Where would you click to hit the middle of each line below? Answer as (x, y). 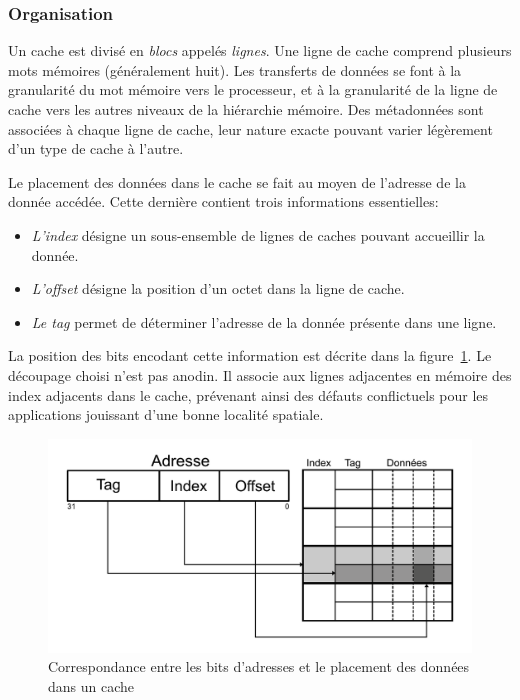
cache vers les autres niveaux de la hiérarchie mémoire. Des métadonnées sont (246, 109)
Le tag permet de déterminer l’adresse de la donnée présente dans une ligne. (264, 321)
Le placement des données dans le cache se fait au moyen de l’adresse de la (237, 181)
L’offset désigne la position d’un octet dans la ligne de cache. (218, 288)
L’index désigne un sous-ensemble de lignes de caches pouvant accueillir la (258, 234)
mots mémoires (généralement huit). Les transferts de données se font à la (235, 69)
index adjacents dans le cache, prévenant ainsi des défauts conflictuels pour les (248, 394)
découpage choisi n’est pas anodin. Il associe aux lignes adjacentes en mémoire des (260, 374)
